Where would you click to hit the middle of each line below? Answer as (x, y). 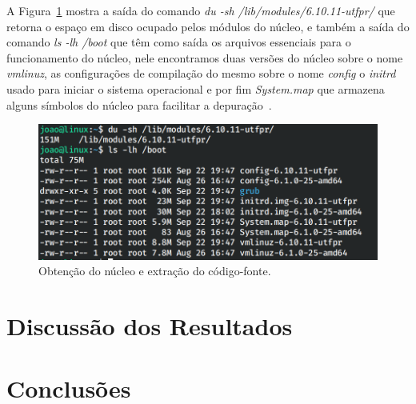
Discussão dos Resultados (150, 326)
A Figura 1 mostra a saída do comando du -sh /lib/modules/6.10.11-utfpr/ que (201, 10)
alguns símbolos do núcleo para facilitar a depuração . (139, 104)
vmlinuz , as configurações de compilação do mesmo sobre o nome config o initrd (201, 73)
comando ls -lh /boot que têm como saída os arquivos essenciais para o (179, 42)
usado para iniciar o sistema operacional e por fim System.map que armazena (196, 88)
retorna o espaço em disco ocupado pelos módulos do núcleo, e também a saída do (208, 26)
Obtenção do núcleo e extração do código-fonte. (155, 271)
